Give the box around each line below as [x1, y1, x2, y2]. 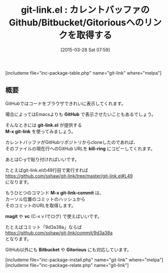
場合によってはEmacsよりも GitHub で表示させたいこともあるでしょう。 [5, 111, 156, 117]
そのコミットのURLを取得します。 [5, 202, 76, 208]
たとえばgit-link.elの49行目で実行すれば [5, 167, 88, 173]
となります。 [5, 235, 32, 241]
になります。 [5, 178, 32, 185]
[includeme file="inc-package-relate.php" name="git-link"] [5, 262, 129, 268]
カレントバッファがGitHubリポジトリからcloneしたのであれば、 [5, 139, 138, 145]
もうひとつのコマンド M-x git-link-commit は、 [5, 190, 104, 196]
